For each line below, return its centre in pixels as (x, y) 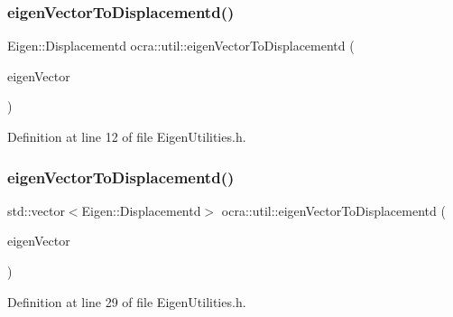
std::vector (36, 210)
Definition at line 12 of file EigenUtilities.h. (127, 136)
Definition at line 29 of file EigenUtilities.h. (127, 301)
